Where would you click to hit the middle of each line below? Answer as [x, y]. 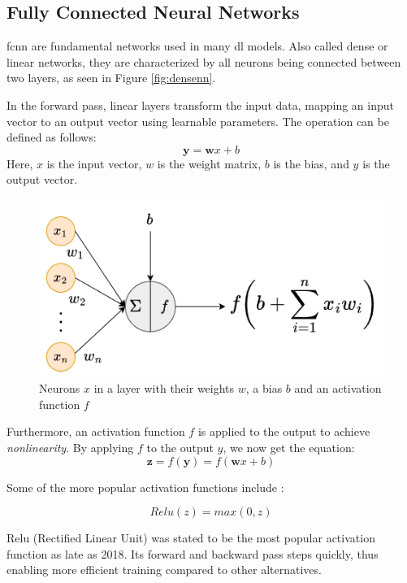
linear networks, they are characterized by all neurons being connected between [204, 61]
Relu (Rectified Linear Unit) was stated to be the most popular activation [191, 538]
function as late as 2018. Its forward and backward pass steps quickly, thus [193, 553]
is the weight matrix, [209, 163]
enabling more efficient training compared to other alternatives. [164, 570]
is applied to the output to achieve [284, 431]
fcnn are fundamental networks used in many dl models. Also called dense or [197, 46]
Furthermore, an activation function [96, 431]
